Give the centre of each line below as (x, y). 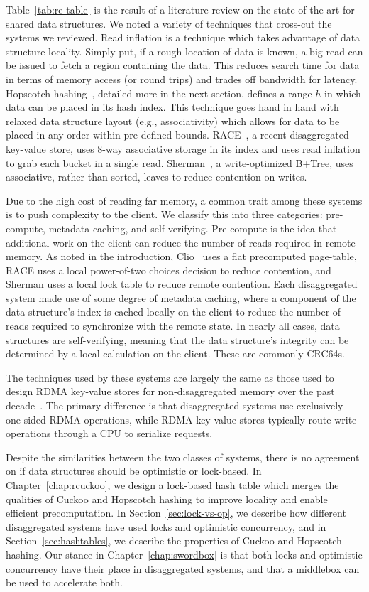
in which (343, 93)
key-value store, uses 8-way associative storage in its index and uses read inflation (183, 148)
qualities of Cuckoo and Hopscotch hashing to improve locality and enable (167, 499)
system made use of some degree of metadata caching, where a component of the (181, 297)
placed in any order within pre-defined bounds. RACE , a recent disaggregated (177, 135)
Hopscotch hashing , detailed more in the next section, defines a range (159, 93)
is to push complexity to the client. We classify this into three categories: (164, 214)
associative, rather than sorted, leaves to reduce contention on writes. (156, 177)
